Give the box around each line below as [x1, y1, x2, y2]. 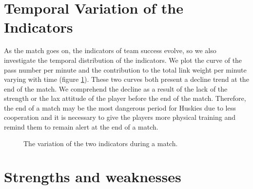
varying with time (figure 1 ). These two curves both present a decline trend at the [4, 74, 249, 84]
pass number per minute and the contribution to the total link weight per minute [4, 64, 247, 75]
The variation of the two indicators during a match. [23, 138, 178, 148]
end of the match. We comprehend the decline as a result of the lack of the [4, 83, 228, 94]
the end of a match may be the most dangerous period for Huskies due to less [4, 102, 236, 113]
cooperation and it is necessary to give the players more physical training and [4, 112, 236, 122]
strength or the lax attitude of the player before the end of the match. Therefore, [4, 93, 246, 103]
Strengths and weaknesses [4, 167, 181, 187]
